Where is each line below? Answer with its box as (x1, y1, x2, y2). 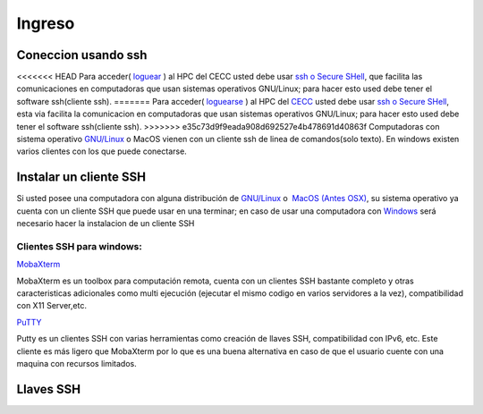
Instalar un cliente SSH (16, 170, 147, 185)
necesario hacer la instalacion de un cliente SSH (16, 218, 195, 229)
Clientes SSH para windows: (16, 240, 142, 252)
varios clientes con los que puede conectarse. (16, 146, 187, 156)
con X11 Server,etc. (16, 300, 87, 311)
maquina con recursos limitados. (16, 358, 138, 368)
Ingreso (16, 13, 75, 33)
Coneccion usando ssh (16, 47, 148, 63)
